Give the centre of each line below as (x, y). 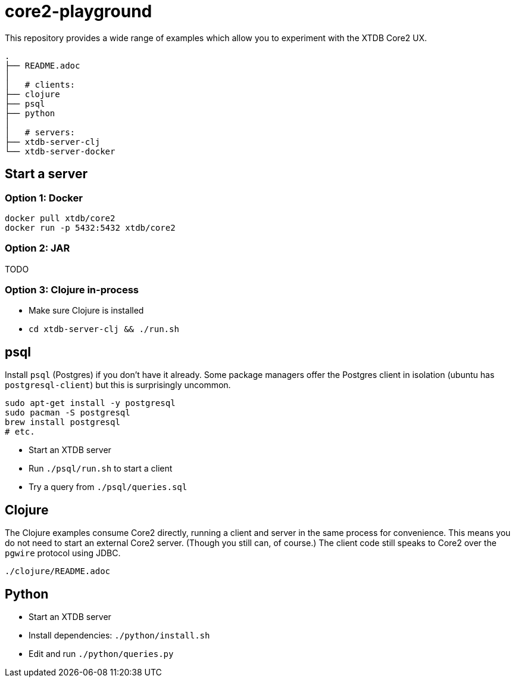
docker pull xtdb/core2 (60, 218)
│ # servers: (40, 132)
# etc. (20, 432)
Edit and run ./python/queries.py (101, 654)
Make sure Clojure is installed (86, 311)
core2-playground (79, 11)
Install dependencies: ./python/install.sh (119, 635)
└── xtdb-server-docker (60, 151)
